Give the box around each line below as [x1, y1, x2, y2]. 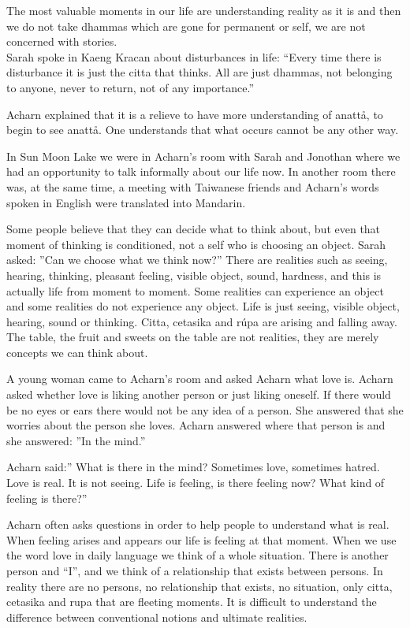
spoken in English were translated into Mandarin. [6, 194, 246, 210]
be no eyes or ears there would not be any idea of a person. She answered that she [6, 401, 404, 418]
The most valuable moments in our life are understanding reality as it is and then [6, 2, 401, 18]
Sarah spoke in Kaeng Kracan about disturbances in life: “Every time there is [6, 48, 382, 65]
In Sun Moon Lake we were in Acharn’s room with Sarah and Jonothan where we [6, 147, 401, 164]
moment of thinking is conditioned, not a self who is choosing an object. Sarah [6, 236, 386, 252]
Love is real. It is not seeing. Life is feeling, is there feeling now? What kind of [6, 474, 385, 491]
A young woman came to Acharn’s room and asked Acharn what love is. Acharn [6, 370, 393, 387]
